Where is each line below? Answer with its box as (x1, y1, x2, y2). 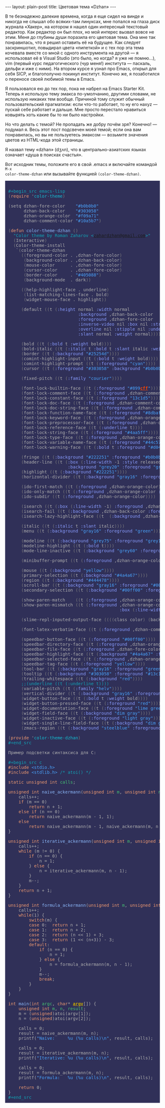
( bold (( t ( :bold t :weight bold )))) (21, 341, 112, 347)
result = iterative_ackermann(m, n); (18, 1050, 110, 1056)
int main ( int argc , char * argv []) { (8, 1001, 97, 1007)
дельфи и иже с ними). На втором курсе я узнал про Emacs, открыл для (5, 65, 157, 71)
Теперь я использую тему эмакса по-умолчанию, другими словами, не (5, 91, 156, 97)
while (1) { (18, 912, 45, 918)
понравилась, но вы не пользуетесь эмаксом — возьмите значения (5, 132, 148, 137)
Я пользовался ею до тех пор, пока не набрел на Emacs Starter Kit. (5, 86, 145, 92)
